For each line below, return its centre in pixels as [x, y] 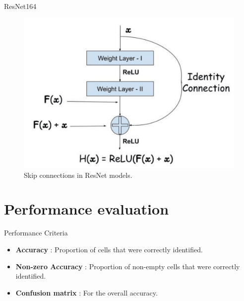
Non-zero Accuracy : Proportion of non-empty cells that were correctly [128, 266]
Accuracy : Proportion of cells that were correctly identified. [109, 249]
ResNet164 [20, 6]
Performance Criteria [36, 233]
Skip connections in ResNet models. [78, 175]
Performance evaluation [87, 209]
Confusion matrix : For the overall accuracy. [87, 292]
